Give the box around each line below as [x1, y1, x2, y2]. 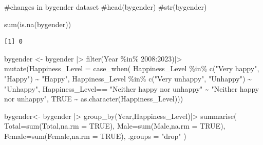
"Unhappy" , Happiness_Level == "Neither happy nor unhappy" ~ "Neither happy [4, 83, 259, 94]
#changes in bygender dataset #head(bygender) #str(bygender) [4, 2, 207, 12]
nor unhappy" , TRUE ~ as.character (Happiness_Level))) [4, 93, 183, 104]
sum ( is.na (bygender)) [4, 18, 71, 29]
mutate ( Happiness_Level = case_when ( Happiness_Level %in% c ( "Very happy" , [4, 63, 259, 74]
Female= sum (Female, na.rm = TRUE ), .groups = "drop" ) [4, 130, 186, 141]
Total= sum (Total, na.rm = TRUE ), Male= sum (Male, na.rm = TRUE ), [4, 120, 226, 131]
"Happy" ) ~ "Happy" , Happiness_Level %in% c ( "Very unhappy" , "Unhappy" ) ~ [4, 73, 252, 84]
